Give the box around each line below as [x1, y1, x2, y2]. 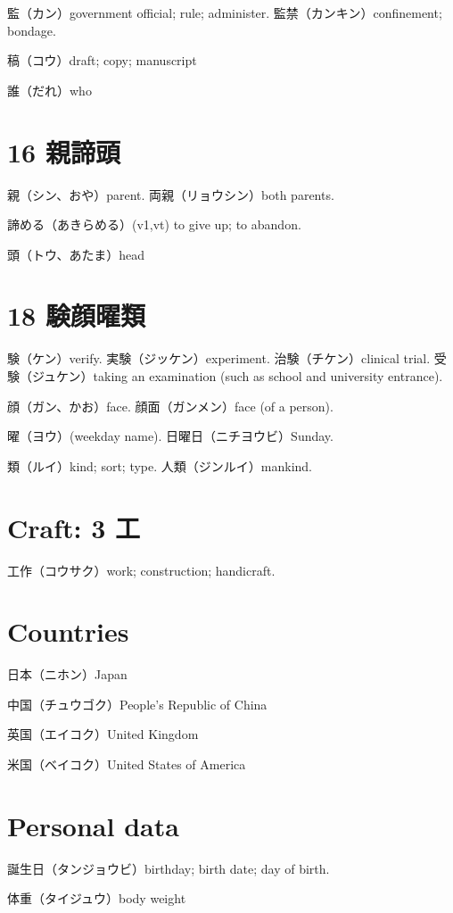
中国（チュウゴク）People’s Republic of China [7, 694, 268, 713]
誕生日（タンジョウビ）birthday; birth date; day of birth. [7, 859, 330, 877]
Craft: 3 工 [7, 509, 141, 545]
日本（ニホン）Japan [7, 665, 128, 684]
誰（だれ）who [7, 80, 92, 99]
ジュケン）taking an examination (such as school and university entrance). [31, 367, 443, 385]
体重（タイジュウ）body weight [7, 889, 186, 908]
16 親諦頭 [7, 133, 120, 170]
